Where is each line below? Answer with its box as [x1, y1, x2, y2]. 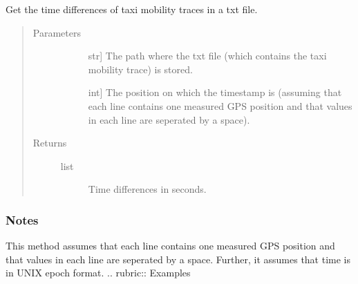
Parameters [32, 25, 81, 39]
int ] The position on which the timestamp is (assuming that [88, 85, 342, 100]
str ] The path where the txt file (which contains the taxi [88, 48, 327, 63]
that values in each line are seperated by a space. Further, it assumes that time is [6, 252, 350, 266]
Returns [32, 135, 67, 150]
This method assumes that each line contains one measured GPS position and [6, 238, 335, 253]
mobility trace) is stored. [88, 61, 193, 76]
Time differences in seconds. [88, 182, 207, 196]
